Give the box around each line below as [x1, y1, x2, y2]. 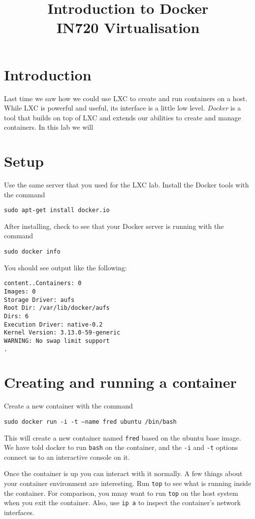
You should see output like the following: [4, 262, 127, 272]
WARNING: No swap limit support [4, 337, 110, 344]
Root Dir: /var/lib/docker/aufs [4, 304, 110, 312]
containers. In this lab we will [4, 122, 94, 132]
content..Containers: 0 [4, 280, 82, 287]
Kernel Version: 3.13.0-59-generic [4, 329, 121, 336]
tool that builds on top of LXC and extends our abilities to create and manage [4, 112, 241, 122]
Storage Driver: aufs [4, 296, 75, 303]
